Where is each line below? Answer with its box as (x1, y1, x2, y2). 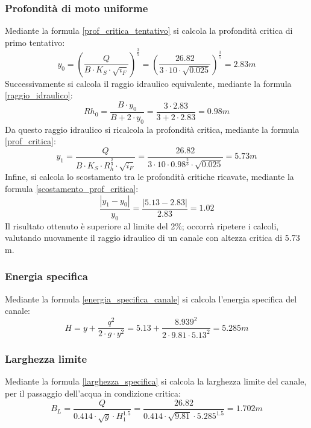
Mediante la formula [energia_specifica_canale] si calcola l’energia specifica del (5, 292, 297, 305)
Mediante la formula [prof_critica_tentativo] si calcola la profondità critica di (5, 24, 293, 37)
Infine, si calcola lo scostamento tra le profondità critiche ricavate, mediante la (5, 170, 294, 183)
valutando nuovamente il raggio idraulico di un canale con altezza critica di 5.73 (5, 231, 300, 244)
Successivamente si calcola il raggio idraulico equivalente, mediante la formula (5, 77, 292, 89)
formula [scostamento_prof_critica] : (5, 182, 139, 195)
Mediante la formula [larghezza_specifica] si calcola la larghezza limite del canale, (5, 375, 307, 388)
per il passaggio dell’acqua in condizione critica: (5, 387, 181, 400)
